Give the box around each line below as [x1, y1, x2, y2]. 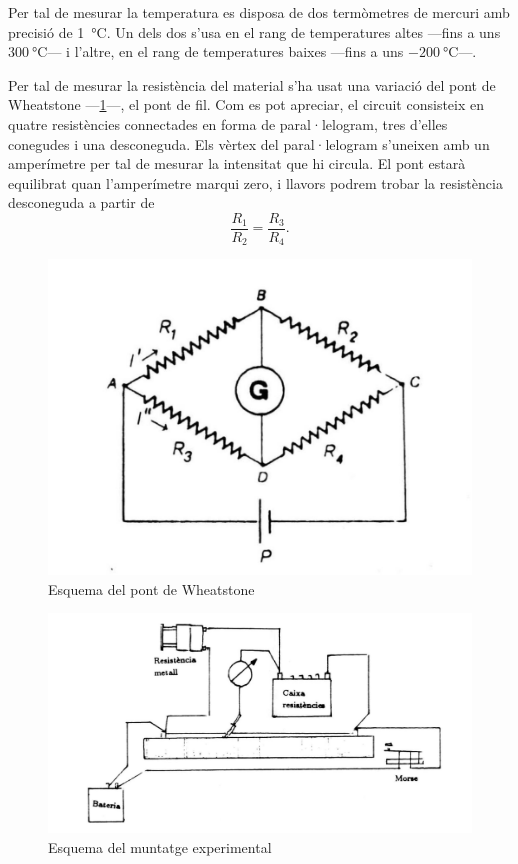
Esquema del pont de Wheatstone [48, 578, 255, 599]
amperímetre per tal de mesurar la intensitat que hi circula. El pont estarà [8, 153, 466, 174]
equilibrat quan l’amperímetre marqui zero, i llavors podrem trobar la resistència [8, 172, 503, 193]
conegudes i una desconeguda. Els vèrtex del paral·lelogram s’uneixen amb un [8, 133, 490, 154]
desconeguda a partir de [8, 192, 155, 213]
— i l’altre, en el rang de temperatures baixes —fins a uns [47, 41, 404, 62]
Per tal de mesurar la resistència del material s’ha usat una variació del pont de [8, 74, 496, 95]
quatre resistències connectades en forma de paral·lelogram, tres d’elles [8, 113, 448, 134]
